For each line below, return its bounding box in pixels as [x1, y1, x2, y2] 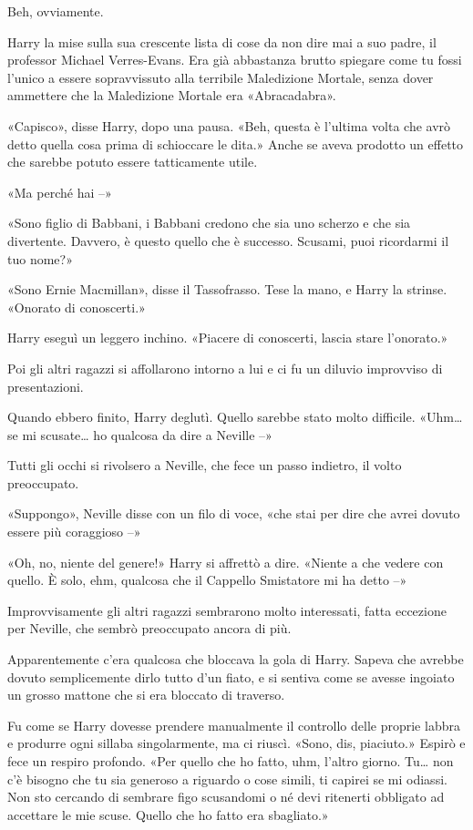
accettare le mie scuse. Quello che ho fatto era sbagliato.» [7, 804, 329, 824]
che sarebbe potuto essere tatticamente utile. [7, 152, 258, 171]
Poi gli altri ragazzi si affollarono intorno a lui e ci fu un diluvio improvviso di [7, 358, 443, 377]
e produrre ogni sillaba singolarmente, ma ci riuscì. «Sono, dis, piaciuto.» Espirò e [7, 733, 466, 753]
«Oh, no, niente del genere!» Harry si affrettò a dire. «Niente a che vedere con [7, 552, 444, 571]
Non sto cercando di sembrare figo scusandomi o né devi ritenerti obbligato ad [7, 787, 445, 806]
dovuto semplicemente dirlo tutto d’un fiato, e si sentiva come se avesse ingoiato [7, 667, 455, 686]
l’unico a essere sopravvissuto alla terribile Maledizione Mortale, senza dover [7, 67, 434, 87]
